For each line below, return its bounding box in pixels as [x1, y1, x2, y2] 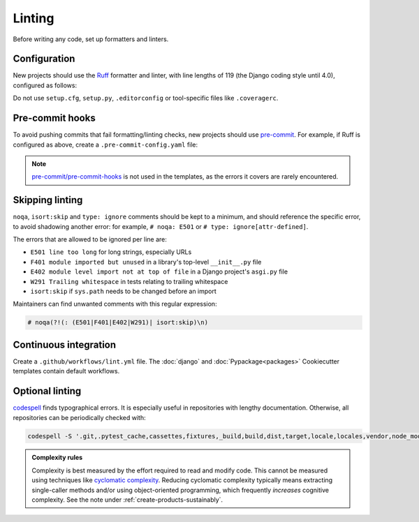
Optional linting [13, 385, 82, 397]
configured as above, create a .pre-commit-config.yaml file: [13, 140, 198, 149]
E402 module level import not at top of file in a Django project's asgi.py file [30, 267, 288, 276]
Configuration [13, 53, 75, 65]
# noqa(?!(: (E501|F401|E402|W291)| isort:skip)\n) [27, 318, 209, 327]
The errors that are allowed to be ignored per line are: [13, 235, 167, 244]
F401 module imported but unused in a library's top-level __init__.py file [30, 258, 262, 266]
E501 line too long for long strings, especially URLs [30, 248, 192, 256]
